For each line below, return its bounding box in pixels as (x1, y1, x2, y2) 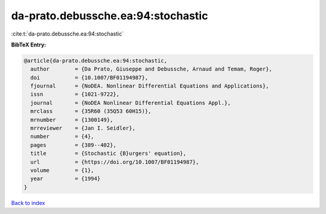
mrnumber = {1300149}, (30, 116, 113, 123)
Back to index (11, 199, 45, 206)
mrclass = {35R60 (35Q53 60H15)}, (30, 108, 152, 115)
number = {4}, (30, 133, 95, 140)
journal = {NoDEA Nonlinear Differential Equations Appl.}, (30, 99, 231, 106)
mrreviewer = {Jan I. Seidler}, (30, 125, 136, 132)
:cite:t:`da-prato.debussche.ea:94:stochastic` (11, 30, 124, 37)
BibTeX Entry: (11, 41, 46, 48)
